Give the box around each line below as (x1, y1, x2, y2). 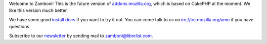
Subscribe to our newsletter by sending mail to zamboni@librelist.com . (9, 33, 153, 39)
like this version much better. (9, 7, 68, 13)
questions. (9, 24, 31, 30)
